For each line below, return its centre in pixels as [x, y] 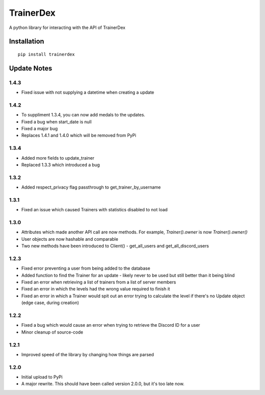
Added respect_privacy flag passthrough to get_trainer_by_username [91, 187]
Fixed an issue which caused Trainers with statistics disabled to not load [94, 210]
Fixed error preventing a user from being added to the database [86, 268]
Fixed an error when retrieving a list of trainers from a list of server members [99, 282]
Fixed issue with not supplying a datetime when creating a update [88, 92]
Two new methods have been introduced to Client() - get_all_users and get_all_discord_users [115, 246]
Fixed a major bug [40, 129]
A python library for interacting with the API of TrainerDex [67, 28]
